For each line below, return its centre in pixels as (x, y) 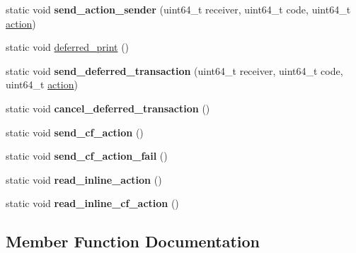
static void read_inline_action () (84, 179)
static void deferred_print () (68, 47)
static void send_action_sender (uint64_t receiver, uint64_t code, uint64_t (178, 9)
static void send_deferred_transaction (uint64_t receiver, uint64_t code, (174, 70)
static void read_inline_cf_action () (92, 203)
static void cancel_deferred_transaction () (108, 108)
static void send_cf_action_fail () (87, 156)
